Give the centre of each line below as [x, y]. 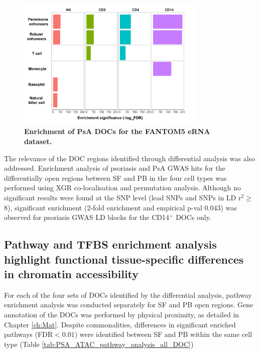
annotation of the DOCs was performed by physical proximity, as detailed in [122, 314]
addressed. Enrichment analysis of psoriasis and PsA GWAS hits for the [115, 168]
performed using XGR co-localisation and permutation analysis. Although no [122, 188]
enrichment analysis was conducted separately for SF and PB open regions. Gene [129, 305]
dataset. [38, 141]
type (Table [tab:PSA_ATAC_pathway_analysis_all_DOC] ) [99, 344]
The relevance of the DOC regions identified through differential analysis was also [130, 158]
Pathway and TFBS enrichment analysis [110, 244]
